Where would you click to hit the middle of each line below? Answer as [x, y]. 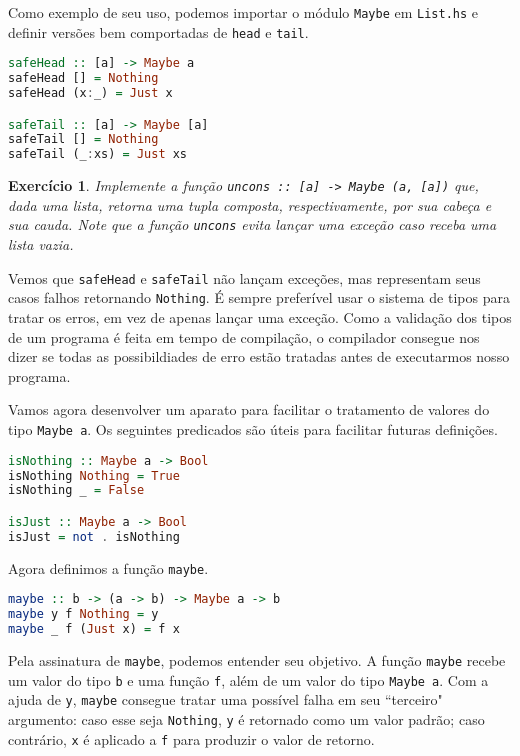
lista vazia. [41, 244]
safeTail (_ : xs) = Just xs [98, 154]
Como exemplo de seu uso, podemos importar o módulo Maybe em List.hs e [243, 12]
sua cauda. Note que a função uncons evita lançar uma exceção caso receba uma [252, 224]
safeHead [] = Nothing [83, 78]
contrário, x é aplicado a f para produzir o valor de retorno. [191, 738]
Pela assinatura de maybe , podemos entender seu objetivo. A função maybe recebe [257, 659]
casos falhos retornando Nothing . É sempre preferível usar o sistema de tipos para [259, 297]
